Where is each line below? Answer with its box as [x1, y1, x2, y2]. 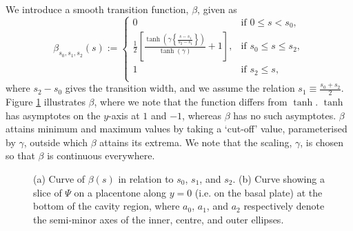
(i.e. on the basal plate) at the [194, 185, 323, 199]
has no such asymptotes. [233, 108, 336, 122]
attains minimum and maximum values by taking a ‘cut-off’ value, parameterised [6, 121, 347, 136]
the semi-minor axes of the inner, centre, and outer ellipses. [33, 212, 284, 226]
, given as [197, 2, 237, 16]
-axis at [108, 108, 140, 122]
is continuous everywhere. [47, 148, 155, 163]
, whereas [182, 108, 221, 122]
